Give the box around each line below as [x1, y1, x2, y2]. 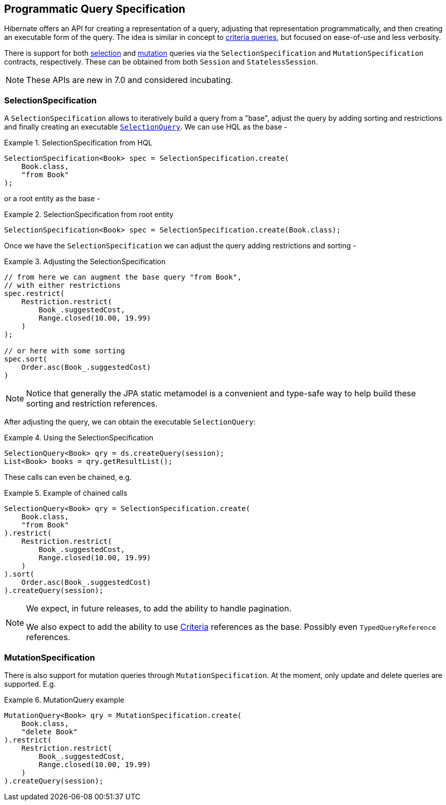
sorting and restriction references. [26, 398, 158, 409]
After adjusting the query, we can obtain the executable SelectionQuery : [4, 417, 256, 427]
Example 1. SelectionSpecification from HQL [4, 138, 153, 147]
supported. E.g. [4, 679, 56, 688]
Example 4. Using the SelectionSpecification [4, 433, 154, 442]
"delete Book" [21, 727, 78, 736]
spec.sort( [4, 355, 48, 364]
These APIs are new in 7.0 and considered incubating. [26, 75, 233, 86]
